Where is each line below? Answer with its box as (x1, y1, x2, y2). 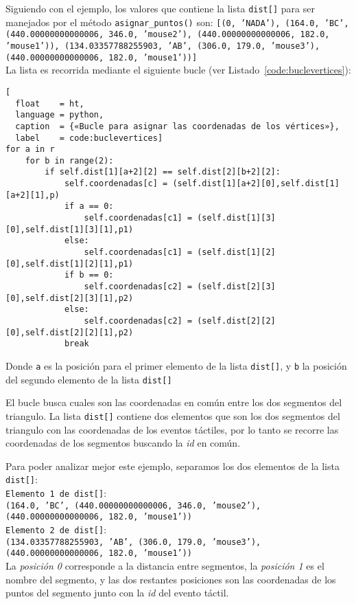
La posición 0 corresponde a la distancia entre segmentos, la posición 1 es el (5, 558, 324, 572)
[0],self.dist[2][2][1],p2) (5, 327, 134, 337)
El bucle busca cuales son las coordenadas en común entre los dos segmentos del (5, 395, 342, 410)
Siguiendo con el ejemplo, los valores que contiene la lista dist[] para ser (5, 1, 315, 15)
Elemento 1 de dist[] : (5, 485, 107, 500)
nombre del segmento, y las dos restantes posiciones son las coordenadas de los (5, 572, 336, 586)
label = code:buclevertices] (15, 133, 163, 143)
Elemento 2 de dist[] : (5, 522, 107, 536)
